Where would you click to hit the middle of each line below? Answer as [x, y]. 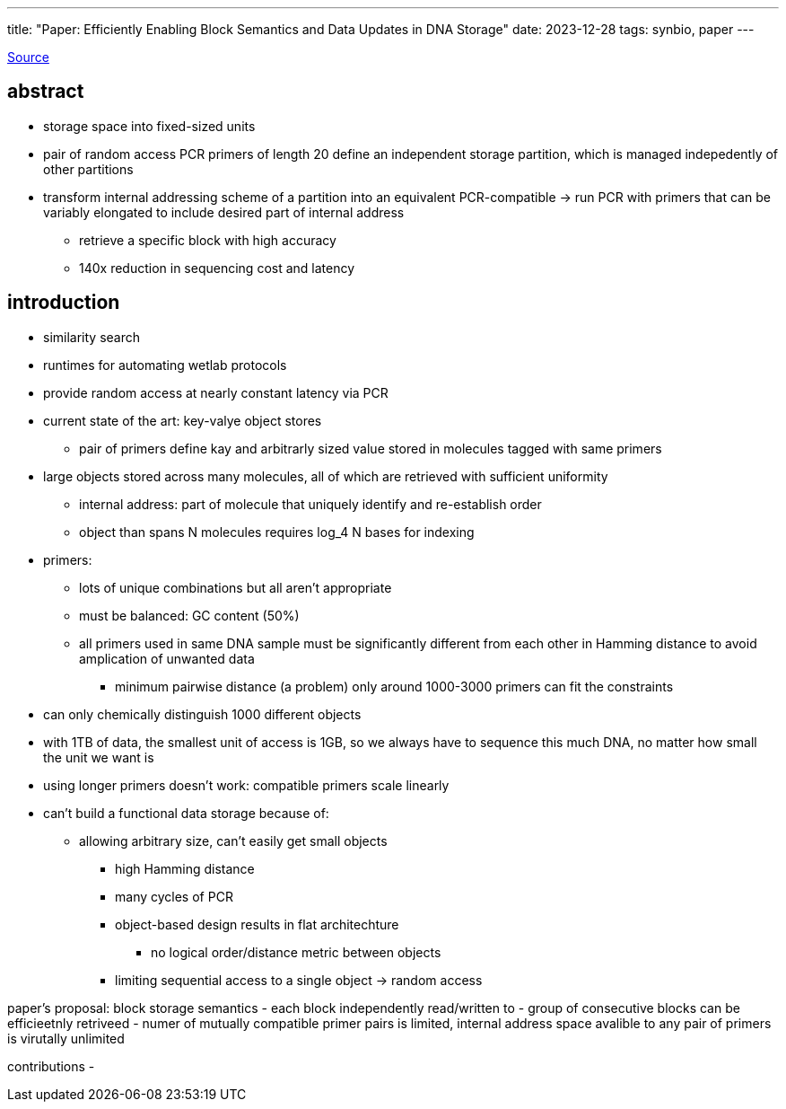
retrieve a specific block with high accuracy [208, 240]
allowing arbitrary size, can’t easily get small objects [233, 841]
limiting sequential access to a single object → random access [299, 980]
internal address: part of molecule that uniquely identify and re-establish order [310, 504]
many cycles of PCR [174, 896]
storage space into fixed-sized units [149, 126]
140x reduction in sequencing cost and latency [217, 268]
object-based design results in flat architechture [257, 924]
